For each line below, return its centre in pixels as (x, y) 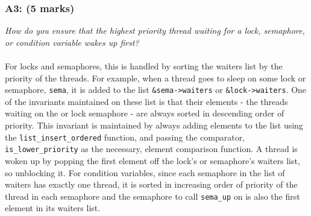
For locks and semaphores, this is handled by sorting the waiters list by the (144, 66)
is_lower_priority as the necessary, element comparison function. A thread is (151, 149)
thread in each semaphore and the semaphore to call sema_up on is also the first (152, 196)
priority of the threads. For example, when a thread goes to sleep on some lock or (155, 78)
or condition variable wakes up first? (72, 42)
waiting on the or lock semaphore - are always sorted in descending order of (145, 113)
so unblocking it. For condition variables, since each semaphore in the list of (145, 172)
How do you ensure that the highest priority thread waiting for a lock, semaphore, (155, 30)
